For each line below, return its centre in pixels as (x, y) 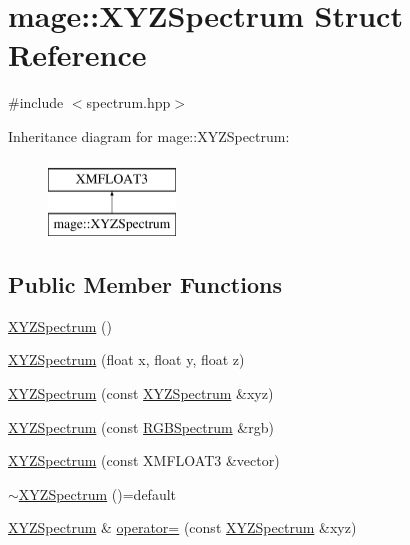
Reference (77, 54)
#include (36, 102)
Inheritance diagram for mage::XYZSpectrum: (149, 135)
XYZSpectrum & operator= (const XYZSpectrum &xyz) (182, 527)
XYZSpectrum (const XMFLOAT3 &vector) (144, 460)
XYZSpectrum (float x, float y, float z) (126, 359)
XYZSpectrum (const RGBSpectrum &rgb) (141, 426)
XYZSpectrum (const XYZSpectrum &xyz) (141, 393)
